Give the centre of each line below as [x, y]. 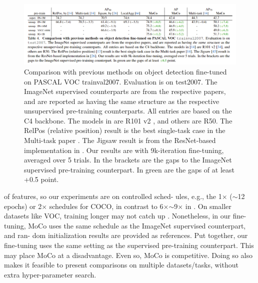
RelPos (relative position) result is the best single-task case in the [125, 130]
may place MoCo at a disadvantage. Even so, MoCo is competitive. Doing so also [128, 255]
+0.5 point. [41, 179]
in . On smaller [208, 206]
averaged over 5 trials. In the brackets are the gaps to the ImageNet [128, 160]
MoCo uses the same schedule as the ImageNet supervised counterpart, [137, 225]
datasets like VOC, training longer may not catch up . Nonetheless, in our [117, 216]
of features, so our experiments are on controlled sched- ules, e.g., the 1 [113, 196]
